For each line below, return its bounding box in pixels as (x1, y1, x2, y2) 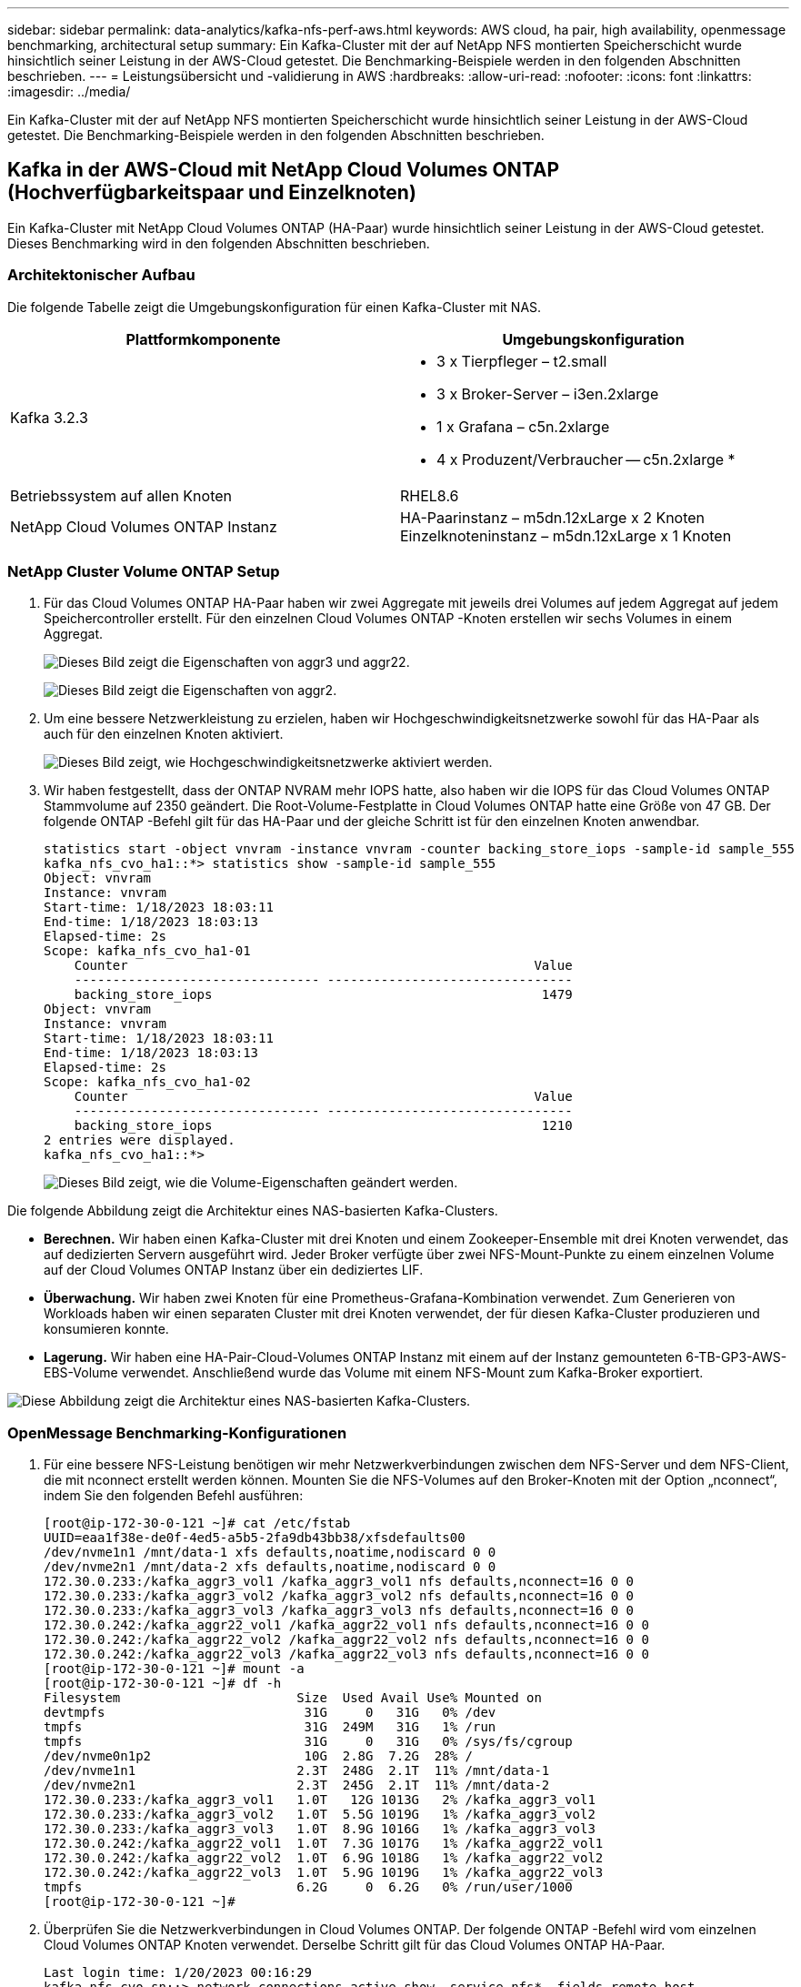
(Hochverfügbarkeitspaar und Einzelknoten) (7, 181, 416, 205)
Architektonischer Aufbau (7, 266, 195, 285)
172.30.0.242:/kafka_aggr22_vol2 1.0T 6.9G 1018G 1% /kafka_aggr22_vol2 (44, 1851, 604, 1866)
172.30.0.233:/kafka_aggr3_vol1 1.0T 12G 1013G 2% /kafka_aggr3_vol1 (44, 1792, 596, 1808)
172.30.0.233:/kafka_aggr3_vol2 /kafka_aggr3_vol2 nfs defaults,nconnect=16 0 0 (44, 1589, 635, 1604)
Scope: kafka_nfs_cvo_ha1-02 (44, 1074, 251, 1090)
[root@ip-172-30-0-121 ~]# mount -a (44, 1661, 305, 1677)
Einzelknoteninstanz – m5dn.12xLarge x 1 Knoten (400, 526, 732, 545)
